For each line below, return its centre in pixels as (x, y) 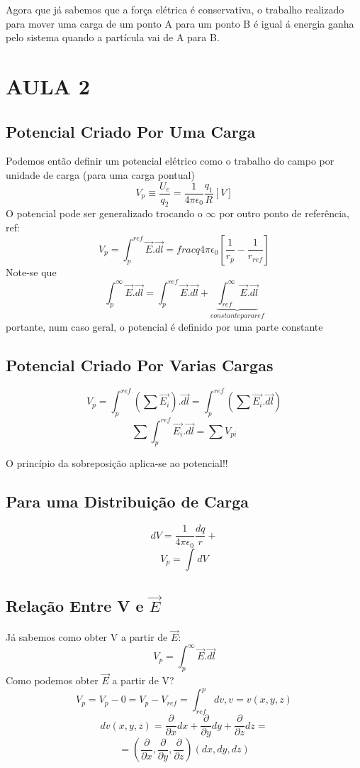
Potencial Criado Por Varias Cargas (140, 364)
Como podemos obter (52, 680)
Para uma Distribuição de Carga (128, 501)
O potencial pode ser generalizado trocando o (104, 213)
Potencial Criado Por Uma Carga (131, 131)
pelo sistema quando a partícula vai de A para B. (113, 37)
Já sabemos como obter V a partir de (87, 637)
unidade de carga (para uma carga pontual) (100, 174)
